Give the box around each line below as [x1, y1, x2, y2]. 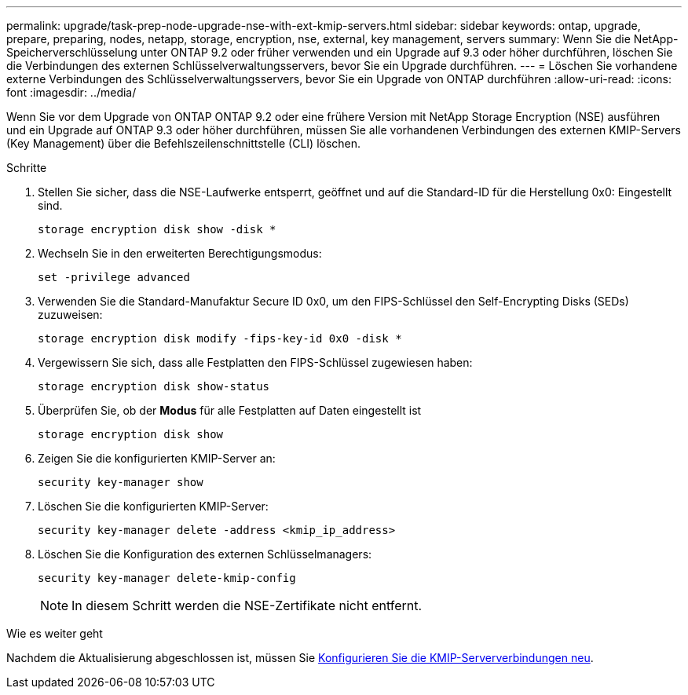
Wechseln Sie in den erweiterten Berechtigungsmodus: [38, 247, 322, 260]
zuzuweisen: [38, 308, 103, 321]
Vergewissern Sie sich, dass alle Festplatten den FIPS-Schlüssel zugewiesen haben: [38, 356, 473, 369]
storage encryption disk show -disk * [38, 223, 276, 236]
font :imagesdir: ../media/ [6, 86, 137, 99]
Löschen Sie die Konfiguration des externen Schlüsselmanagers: [38, 547, 372, 561]
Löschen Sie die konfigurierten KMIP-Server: [38, 499, 269, 513]
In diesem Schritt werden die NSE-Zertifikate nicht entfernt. [71, 598, 423, 613]
